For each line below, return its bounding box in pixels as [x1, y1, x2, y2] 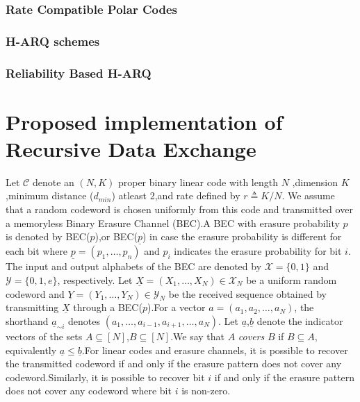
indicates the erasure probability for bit [174, 244, 342, 258]
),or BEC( [95, 229, 138, 244]
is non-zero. [181, 383, 231, 398]
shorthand [6, 314, 49, 328]
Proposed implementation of [6, 107, 283, 135]
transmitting [6, 300, 59, 315]
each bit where [6, 244, 68, 258]
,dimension [292, 174, 338, 189]
